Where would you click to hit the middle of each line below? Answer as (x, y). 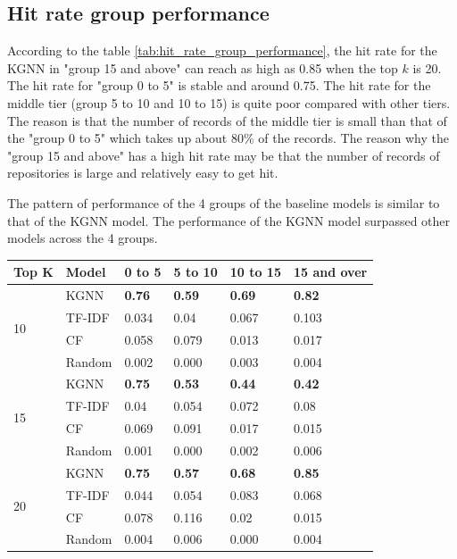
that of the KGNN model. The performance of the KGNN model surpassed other (229, 220)
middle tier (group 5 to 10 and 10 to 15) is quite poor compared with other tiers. (229, 102)
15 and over (330, 272)
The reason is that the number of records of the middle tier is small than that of (227, 120)
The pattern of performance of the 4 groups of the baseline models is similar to (224, 202)
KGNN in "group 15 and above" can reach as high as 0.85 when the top (203, 67)
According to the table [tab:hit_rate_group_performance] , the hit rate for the (222, 50)
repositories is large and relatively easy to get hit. (143, 173)
